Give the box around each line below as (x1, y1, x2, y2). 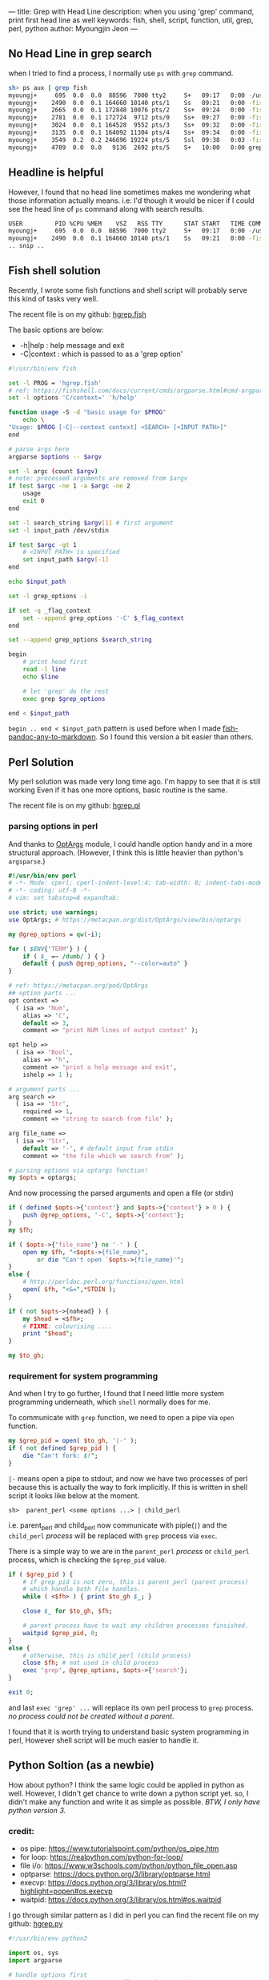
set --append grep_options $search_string (8, 636, 152, 644)
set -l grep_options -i (8, 592, 88, 600)
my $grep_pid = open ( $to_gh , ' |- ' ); (8, 1437, 138, 1445)
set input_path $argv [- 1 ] (22, 556, 110, 564)
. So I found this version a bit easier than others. (95, 732, 254, 742)
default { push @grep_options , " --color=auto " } (22, 960, 188, 968)
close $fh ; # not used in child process (22, 1659, 159, 1667)
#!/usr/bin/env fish (8, 364, 78, 372)
